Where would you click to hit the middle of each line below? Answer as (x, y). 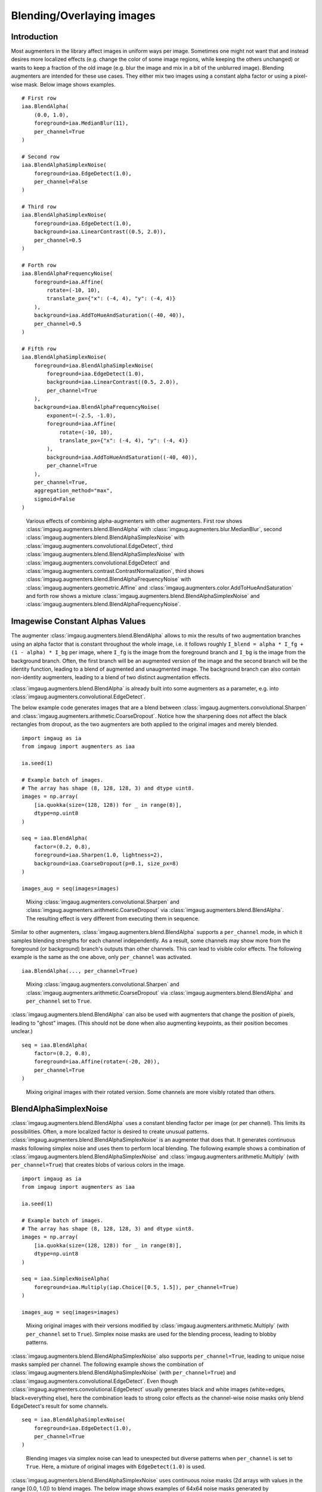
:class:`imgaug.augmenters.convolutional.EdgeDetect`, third (99, 545)
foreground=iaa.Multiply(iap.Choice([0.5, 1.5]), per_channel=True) (136, 1287)
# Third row (39, 207)
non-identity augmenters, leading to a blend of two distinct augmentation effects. (111, 677)
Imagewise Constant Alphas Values (78, 622)
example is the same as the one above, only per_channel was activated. (101, 957)
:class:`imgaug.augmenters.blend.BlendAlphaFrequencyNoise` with (109, 579)
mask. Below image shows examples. (70, 84)
